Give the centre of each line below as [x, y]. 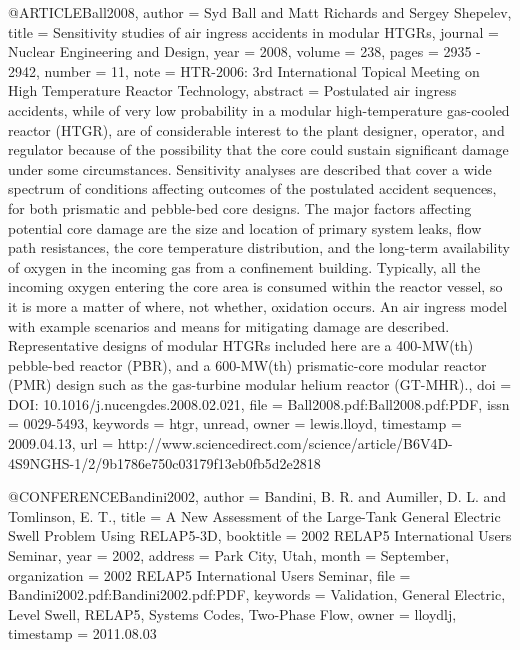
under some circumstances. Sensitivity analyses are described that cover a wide [250, 168]
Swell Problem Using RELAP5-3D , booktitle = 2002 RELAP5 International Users [260, 535]
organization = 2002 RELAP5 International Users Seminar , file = [209, 574]
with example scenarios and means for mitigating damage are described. [229, 325]
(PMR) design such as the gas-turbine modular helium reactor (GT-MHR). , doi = [260, 384]
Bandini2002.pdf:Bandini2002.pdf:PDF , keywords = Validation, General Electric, [257, 594]
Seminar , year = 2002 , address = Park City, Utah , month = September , [229, 555]
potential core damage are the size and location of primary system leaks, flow [245, 227]
